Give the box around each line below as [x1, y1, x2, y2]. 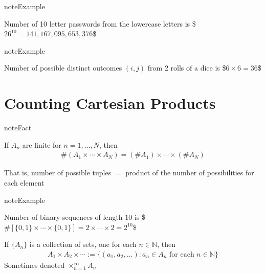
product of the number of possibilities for [125, 167, 254, 178]
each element [4, 177, 45, 188]
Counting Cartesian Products [4, 93, 216, 113]
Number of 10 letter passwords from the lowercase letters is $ [4, 18, 196, 29]
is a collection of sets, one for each [29, 239, 137, 249]
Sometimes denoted [4, 259, 65, 270]
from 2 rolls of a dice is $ [147, 62, 226, 73]
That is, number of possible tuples [4, 167, 112, 178]
